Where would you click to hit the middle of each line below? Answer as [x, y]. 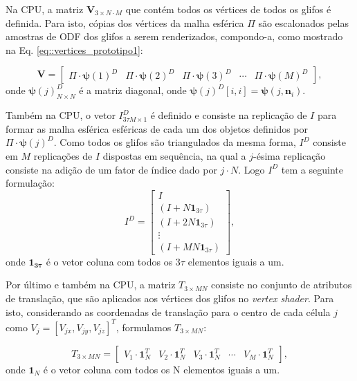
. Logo [251, 169]
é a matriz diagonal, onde [133, 90]
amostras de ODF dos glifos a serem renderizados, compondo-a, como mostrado [174, 36]
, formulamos [144, 327]
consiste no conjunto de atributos [281, 285]
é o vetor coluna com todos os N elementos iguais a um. [162, 369]
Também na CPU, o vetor [61, 115]
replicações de [63, 155]
